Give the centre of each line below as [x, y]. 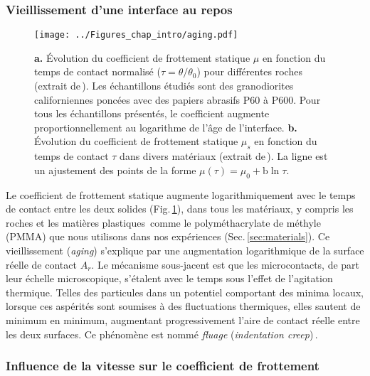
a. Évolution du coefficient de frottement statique [142, 57]
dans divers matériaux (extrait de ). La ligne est [224, 156]
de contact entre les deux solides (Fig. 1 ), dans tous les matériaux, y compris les [180, 209]
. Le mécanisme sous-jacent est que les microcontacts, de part [226, 264]
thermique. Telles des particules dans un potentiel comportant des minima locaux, [185, 292]
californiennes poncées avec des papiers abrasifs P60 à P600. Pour [178, 99]
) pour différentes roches [249, 71]
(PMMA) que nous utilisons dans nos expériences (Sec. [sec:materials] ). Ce [168, 236]
